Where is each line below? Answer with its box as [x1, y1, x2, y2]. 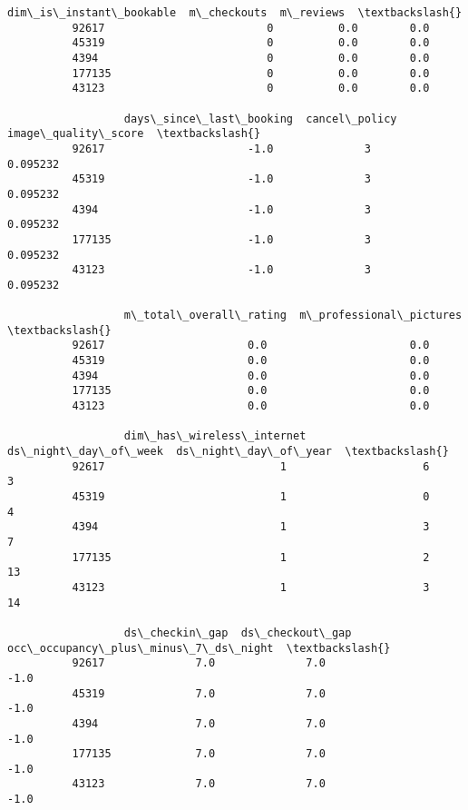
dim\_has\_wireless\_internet [123, 430, 307, 443]
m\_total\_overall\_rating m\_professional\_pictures [123, 309, 463, 322]
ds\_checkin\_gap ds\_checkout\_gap [123, 626, 352, 639]
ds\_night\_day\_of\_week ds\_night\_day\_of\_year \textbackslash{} [7, 445, 449, 459]
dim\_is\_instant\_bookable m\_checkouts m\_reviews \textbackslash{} [7, 6, 463, 19]
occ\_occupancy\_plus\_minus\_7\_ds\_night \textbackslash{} [7, 641, 391, 655]
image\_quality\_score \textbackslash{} [7, 127, 261, 141]
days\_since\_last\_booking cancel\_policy [123, 112, 397, 125]
